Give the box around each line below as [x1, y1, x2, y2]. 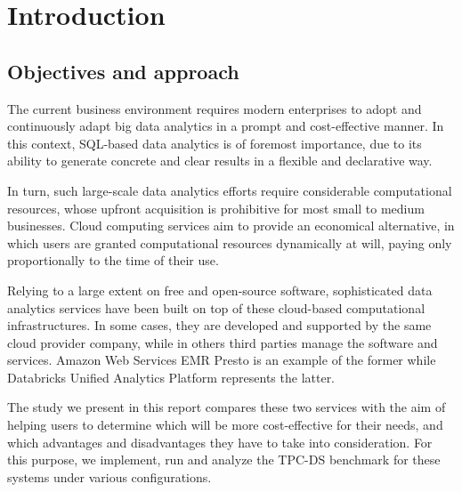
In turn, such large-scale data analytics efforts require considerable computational [7, 181, 452, 199]
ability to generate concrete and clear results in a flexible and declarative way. [7, 151, 433, 170]
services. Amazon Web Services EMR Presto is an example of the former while [7, 351, 436, 369]
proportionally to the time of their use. [7, 251, 219, 270]
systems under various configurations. [7, 467, 212, 486]
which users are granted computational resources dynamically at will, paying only [7, 233, 452, 252]
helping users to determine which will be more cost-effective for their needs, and [7, 415, 443, 434]
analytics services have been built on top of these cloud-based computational [7, 298, 426, 317]
